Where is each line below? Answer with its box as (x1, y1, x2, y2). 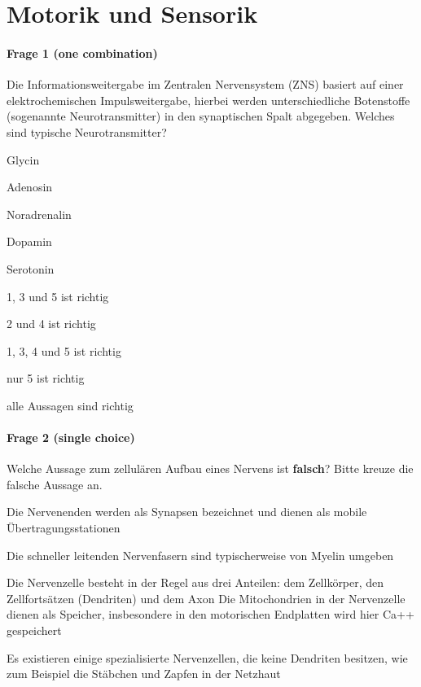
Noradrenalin (7, 205, 72, 222)
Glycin (7, 151, 40, 168)
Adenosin (7, 178, 53, 195)
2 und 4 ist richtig (7, 315, 96, 332)
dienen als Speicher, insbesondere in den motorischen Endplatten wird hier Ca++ (7, 606, 414, 623)
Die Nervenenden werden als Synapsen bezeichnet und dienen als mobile (7, 503, 367, 520)
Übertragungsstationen (7, 519, 121, 536)
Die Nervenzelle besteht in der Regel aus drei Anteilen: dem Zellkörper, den (7, 574, 384, 591)
